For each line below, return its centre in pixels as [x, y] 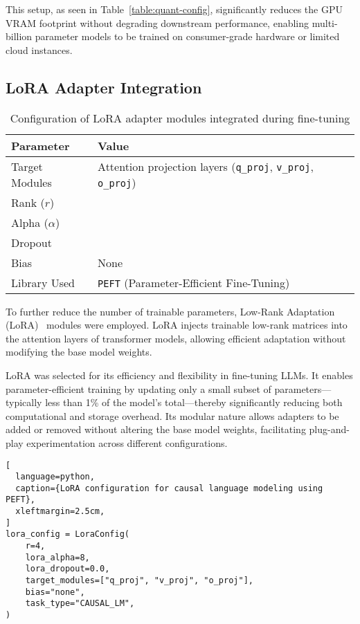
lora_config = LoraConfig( [67, 534]
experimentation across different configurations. [127, 442]
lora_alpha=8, [57, 557]
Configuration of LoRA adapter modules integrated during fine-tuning [180, 118]
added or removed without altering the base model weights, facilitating [156, 429]
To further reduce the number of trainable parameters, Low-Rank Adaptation [170, 311]
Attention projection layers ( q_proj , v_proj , [206, 166]
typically [24, 402]
